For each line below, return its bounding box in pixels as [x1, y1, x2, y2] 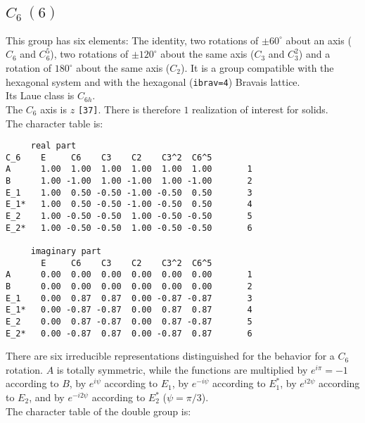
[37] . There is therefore [77, 101, 181, 116]
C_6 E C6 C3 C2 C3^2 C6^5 [6, 152, 212, 163]
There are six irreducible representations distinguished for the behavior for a [6, 348, 335, 363]
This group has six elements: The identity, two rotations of [6, 32, 259, 47]
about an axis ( [286, 32, 352, 47]
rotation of [6, 61, 52, 75]
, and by [29, 390, 65, 405]
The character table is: [6, 115, 103, 130]
